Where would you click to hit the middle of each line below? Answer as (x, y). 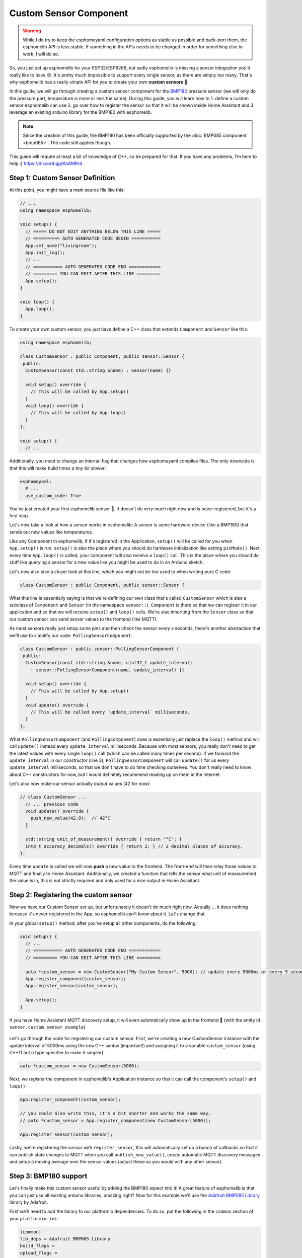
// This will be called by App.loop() (78, 413)
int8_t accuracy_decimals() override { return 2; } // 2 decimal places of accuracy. (134, 846)
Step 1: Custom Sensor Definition (62, 178)
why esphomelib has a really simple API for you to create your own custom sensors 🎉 (98, 82)
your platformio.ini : (34, 1218)
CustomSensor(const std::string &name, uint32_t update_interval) (109, 663)
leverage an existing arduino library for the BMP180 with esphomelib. (81, 112)
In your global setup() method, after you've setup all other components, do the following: (103, 923)
